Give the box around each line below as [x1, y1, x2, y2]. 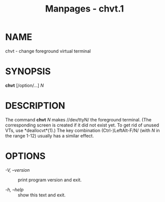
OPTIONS [5, 151, 46, 162]
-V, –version [5, 167, 30, 173]
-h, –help [5, 186, 24, 192]
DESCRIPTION [5, 100, 65, 111]
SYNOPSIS [5, 66, 51, 77]
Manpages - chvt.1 [45, 3, 124, 15]
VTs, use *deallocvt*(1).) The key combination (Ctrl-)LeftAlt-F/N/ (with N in [5, 127, 160, 133]
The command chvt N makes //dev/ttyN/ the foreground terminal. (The [5, 116, 152, 122]
